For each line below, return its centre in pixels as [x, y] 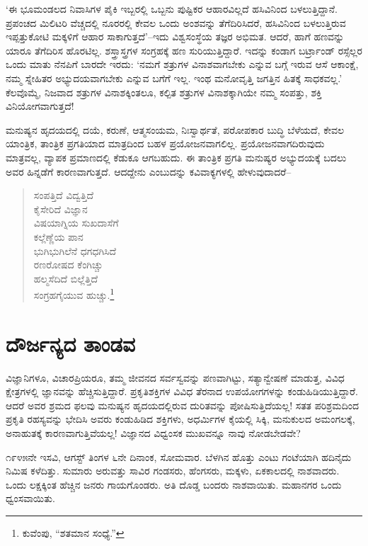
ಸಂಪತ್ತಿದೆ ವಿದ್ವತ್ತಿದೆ [64, 195]
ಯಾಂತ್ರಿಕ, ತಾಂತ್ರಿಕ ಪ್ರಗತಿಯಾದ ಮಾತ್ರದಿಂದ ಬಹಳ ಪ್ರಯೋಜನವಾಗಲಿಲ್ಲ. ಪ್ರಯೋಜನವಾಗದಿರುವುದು [165, 143]
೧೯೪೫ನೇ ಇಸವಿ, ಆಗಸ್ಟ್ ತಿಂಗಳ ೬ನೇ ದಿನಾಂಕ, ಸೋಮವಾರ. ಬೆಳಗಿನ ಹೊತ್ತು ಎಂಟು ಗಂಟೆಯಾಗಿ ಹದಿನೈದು [179, 456]
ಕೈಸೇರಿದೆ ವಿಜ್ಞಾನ [61, 209]
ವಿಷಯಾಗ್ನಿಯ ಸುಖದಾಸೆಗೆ [76, 223]
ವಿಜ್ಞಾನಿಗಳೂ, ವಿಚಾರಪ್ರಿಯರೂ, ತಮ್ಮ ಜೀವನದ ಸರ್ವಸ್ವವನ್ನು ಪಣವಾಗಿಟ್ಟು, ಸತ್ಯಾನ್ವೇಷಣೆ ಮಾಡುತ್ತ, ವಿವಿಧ [175, 377]
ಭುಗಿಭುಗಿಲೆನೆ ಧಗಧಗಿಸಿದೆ [75, 250]
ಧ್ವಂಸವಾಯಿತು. [30, 498]
